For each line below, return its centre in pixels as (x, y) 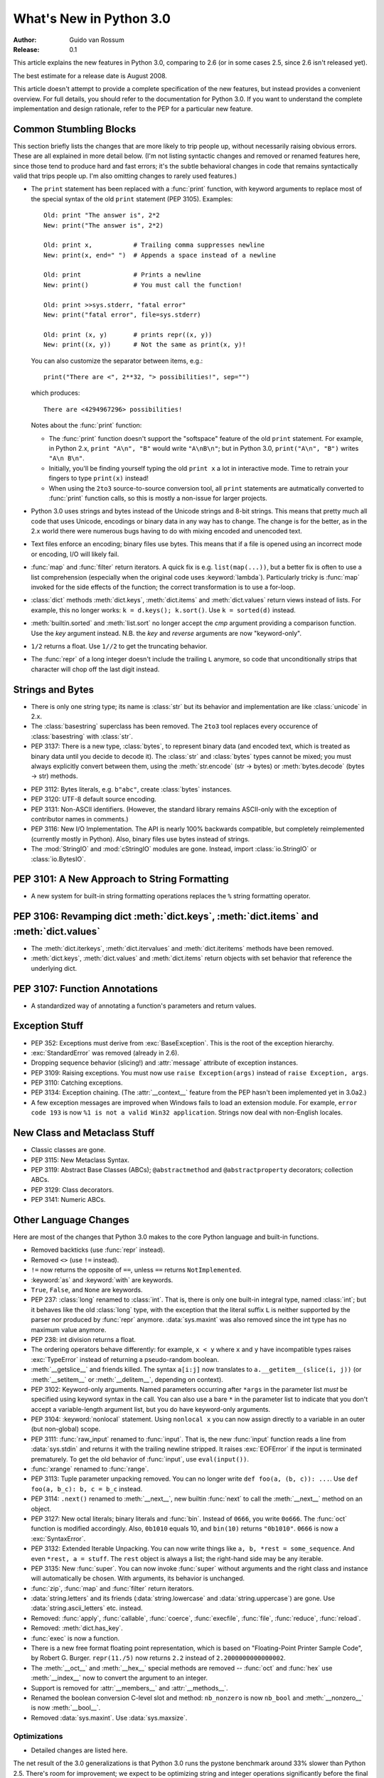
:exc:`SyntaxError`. (58, 1538)
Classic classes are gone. (68, 1150)
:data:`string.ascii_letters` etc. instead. (87, 1608)
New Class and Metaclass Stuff (84, 1133)
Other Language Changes (71, 1220)
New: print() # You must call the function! (143, 285)
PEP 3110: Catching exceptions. (77, 1083)
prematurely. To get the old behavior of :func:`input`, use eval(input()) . (140, 1459)
